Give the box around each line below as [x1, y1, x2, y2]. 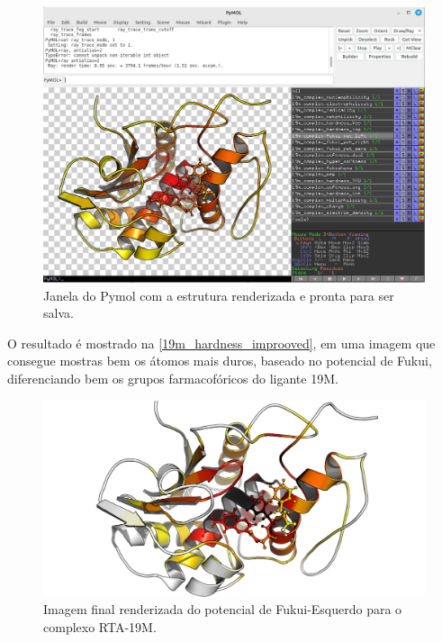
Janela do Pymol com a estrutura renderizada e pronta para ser [43, 285, 394, 304]
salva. [43, 303, 74, 322]
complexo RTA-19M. [43, 617, 157, 636]
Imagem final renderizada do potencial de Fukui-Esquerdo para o [43, 600, 402, 619]
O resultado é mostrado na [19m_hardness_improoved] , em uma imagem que [7, 333, 436, 352]
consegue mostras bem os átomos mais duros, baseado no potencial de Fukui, [7, 351, 432, 370]
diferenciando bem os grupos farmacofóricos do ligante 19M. [7, 368, 338, 387]
